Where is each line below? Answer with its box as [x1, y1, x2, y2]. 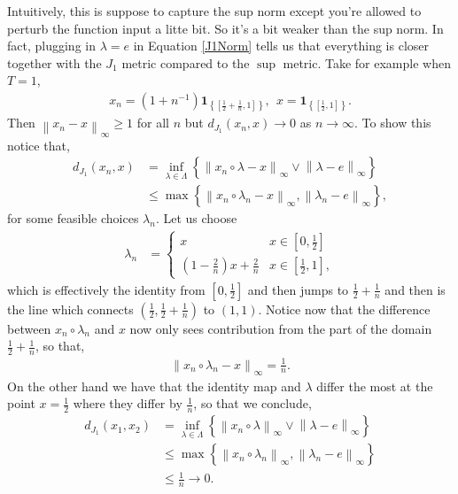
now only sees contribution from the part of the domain [129, 319, 432, 337]
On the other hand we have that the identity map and [7, 376, 301, 395]
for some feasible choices [7, 209, 139, 228]
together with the [7, 53, 102, 72]
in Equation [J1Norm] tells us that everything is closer [133, 36, 430, 55]
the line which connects [7, 299, 134, 318]
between [7, 319, 51, 337]
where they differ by [73, 394, 182, 413]
